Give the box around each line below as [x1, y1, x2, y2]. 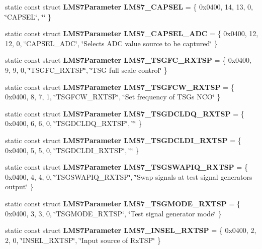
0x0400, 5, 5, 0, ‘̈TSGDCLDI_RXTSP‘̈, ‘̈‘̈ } [5, 145, 139, 155]
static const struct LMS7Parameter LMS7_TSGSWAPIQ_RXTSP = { [5, 162, 248, 172]
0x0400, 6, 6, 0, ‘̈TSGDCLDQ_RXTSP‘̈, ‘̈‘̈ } [5, 118, 142, 129]
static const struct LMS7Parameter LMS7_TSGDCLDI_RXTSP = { [5, 135, 241, 145]
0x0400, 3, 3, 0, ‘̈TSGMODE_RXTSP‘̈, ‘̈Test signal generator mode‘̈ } [5, 208, 222, 218]
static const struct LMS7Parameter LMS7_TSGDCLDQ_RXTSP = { [5, 108, 244, 118]
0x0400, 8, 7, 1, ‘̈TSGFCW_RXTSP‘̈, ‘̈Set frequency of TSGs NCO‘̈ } [5, 91, 221, 102]
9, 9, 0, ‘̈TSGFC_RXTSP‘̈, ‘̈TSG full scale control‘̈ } [5, 64, 167, 75]
